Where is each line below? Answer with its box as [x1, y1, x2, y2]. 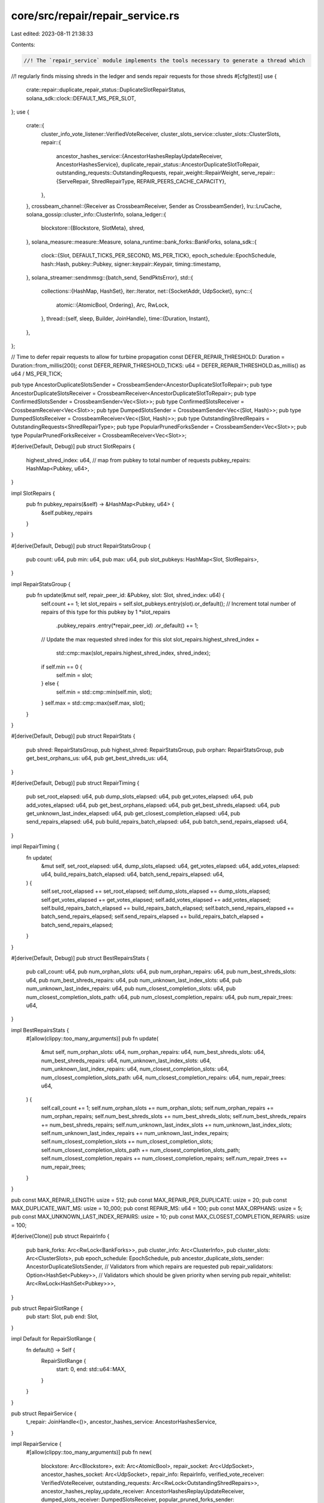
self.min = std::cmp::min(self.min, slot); [56, 688, 152, 696]
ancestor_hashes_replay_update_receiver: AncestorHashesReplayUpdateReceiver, [41, 1488, 245, 1495]
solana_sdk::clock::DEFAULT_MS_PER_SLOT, [26, 94, 136, 102]
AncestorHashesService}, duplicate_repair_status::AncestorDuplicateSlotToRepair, [56, 161, 260, 168]
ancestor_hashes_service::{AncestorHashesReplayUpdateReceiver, [56, 152, 223, 159]
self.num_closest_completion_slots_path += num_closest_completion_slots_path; [41, 1146, 240, 1154]
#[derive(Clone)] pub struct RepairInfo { [11, 1232, 110, 1240]
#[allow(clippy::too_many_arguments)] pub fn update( [26, 1035, 159, 1042]
